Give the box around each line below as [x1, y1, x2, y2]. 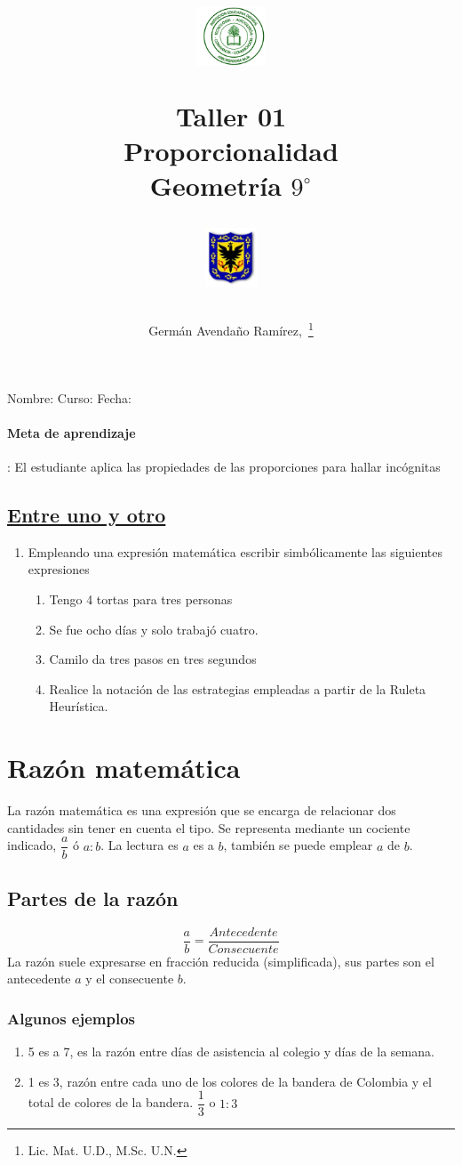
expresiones [28, 560, 90, 578]
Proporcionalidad [123, 132, 339, 168]
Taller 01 [175, 97, 287, 133]
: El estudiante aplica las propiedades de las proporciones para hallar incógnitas [7, 457, 441, 476]
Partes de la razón [7, 884, 179, 911]
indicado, [7, 836, 57, 854]
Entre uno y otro [7, 501, 166, 529]
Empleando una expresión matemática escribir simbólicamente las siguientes [28, 542, 443, 561]
